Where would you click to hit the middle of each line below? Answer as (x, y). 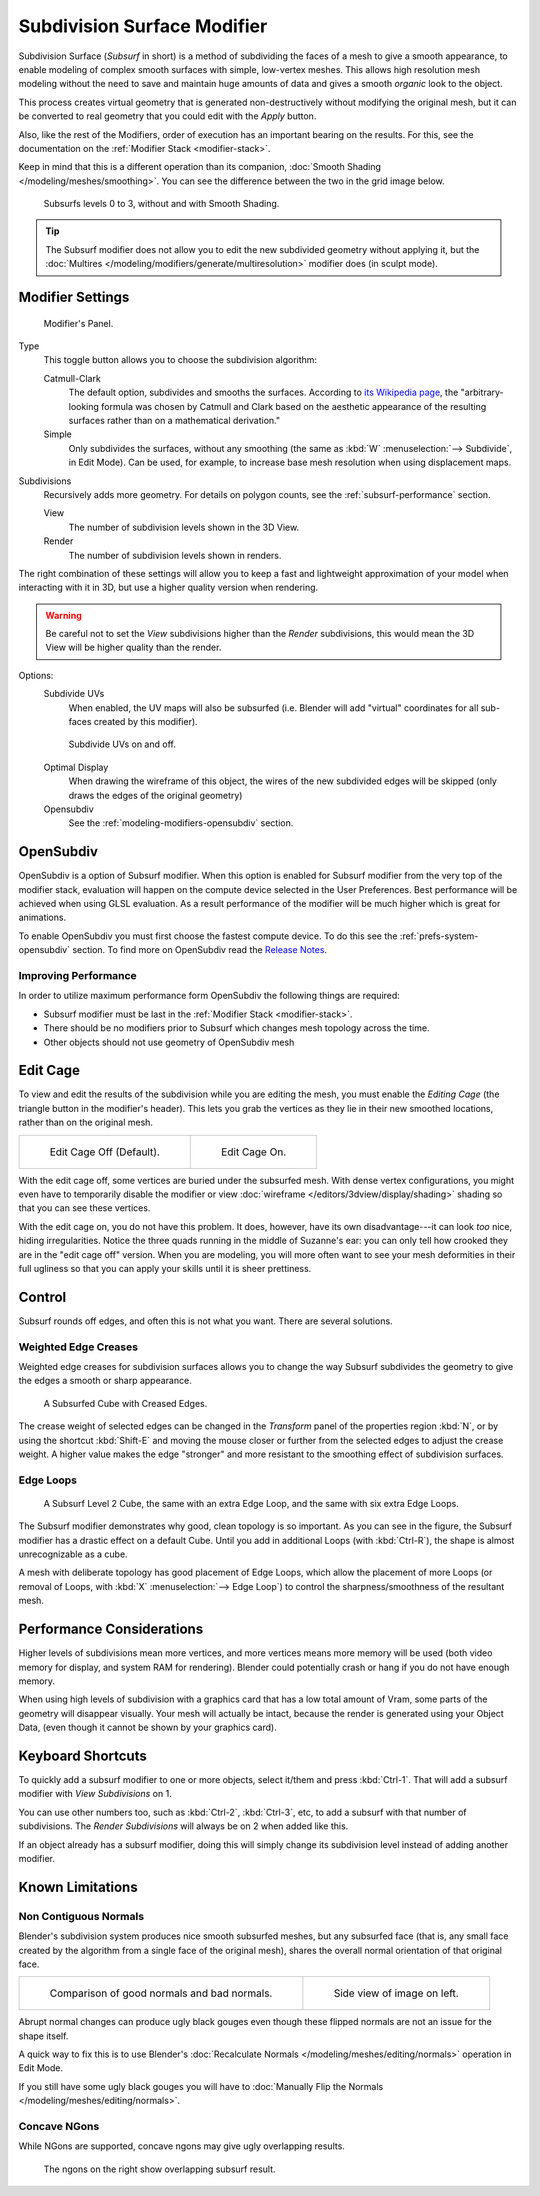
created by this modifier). (146, 722)
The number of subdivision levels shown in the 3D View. (184, 527)
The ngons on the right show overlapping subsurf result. (159, 2169)
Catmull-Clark (72, 378)
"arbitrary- (482, 392)
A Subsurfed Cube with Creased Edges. (125, 1403)
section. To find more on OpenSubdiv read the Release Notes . (199, 950)
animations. (42, 917)
